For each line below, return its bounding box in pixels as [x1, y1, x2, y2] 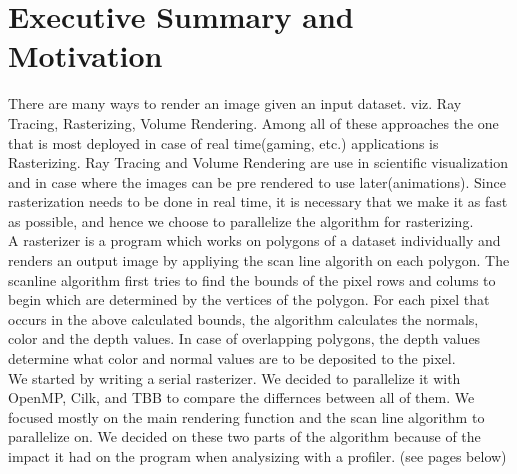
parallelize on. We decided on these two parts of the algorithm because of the [8, 426, 481, 447]
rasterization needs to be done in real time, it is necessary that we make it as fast [8, 191, 508, 212]
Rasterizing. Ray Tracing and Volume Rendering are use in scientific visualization [8, 152, 508, 173]
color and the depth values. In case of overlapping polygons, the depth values [8, 328, 481, 349]
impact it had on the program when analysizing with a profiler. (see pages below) [8, 446, 507, 466]
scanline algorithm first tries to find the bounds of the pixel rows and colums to [8, 269, 496, 290]
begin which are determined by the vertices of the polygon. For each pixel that [8, 289, 490, 310]
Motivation [8, 35, 163, 76]
